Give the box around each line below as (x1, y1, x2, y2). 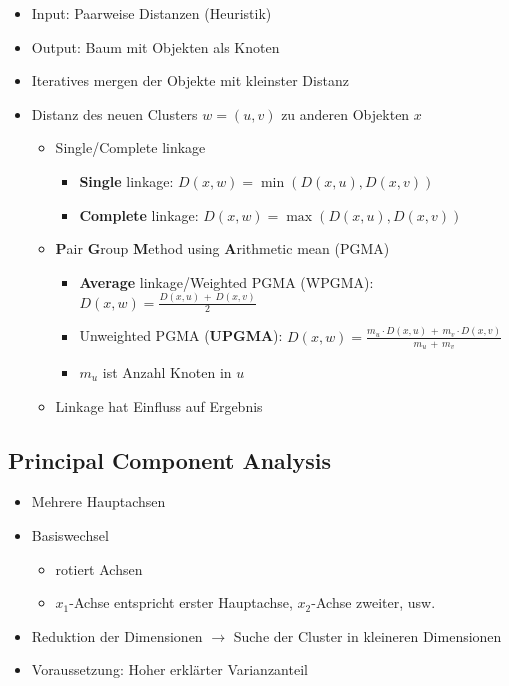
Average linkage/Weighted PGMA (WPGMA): (79, 271, 374, 292)
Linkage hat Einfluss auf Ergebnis (55, 395, 263, 416)
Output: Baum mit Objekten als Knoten (31, 36, 280, 57)
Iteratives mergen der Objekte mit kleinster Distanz (31, 70, 349, 91)
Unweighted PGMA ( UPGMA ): (79, 325, 283, 346)
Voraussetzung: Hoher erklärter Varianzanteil (31, 659, 308, 680)
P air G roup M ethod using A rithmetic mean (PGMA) (55, 238, 390, 259)
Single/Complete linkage (55, 137, 206, 158)
